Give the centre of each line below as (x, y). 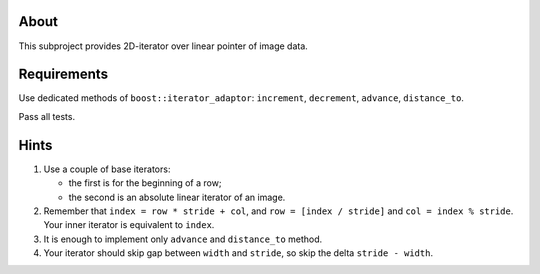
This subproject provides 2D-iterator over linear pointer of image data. (163, 46)
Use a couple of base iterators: (107, 169)
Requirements (63, 74)
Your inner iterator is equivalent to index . (129, 225)
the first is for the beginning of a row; (145, 183)
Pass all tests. (46, 116)
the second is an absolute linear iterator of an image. (177, 197)
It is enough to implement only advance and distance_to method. (183, 239)
